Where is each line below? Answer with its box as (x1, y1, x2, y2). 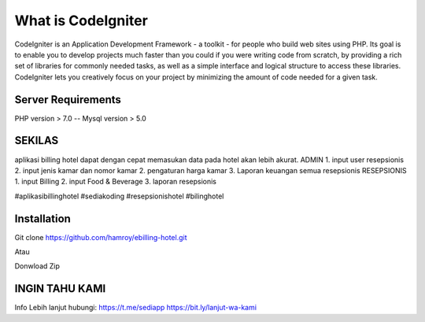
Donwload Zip (14, 261, 61, 271)
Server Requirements (14, 93, 122, 106)
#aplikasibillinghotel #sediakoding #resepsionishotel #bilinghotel (14, 191, 224, 201)
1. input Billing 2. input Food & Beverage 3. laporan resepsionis (14, 177, 216, 187)
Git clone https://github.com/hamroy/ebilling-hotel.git (14, 232, 187, 242)
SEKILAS (14, 134, 59, 147)
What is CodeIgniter (14, 12, 149, 29)
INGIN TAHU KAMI (14, 282, 106, 295)
